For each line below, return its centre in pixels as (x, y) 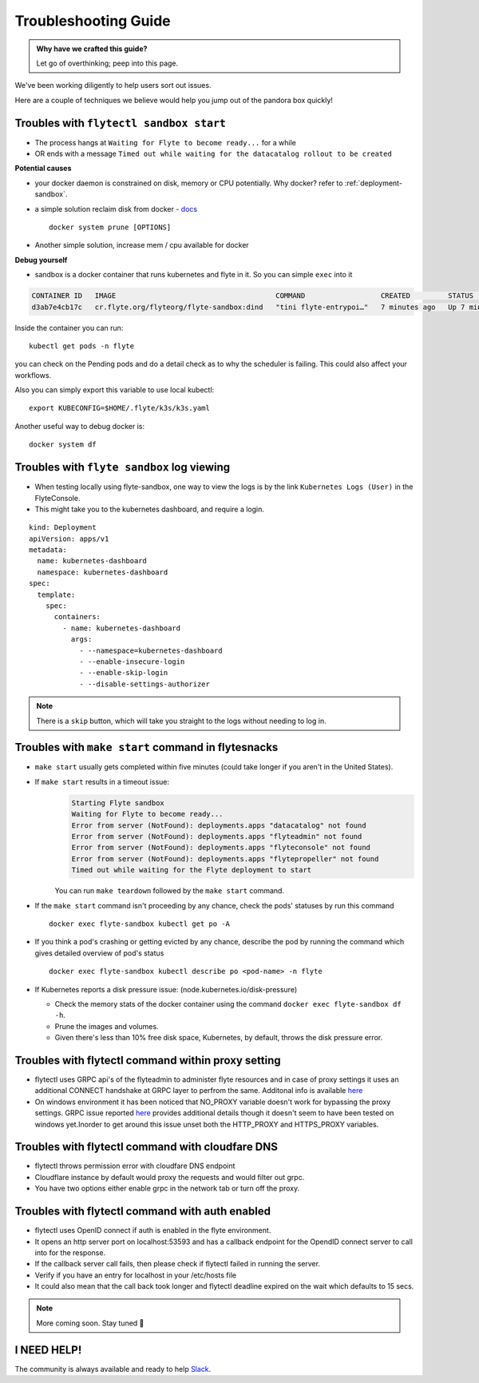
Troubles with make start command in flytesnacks (146, 747)
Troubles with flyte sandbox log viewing (123, 467)
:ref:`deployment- (374, 183)
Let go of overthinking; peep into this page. (107, 63)
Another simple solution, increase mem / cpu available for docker (142, 245)
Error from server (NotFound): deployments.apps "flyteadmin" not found (217, 837)
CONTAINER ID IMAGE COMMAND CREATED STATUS (253, 296)
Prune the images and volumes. (107, 1026)
